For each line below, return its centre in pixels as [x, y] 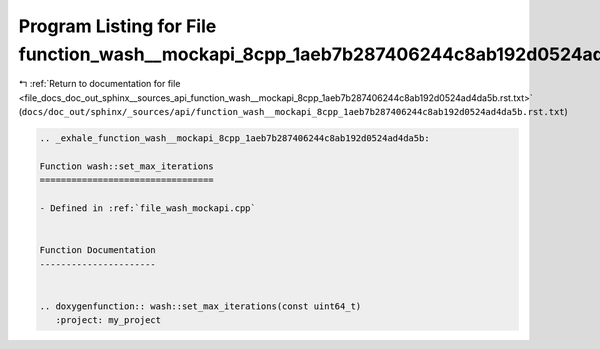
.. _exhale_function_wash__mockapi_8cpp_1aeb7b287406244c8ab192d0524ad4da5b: [234, 138]
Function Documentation [98, 250]
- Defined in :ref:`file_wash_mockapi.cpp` [148, 208]
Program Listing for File [117, 26]
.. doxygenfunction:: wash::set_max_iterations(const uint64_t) [200, 306]
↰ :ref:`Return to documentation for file [99, 84]
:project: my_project [108, 320]
